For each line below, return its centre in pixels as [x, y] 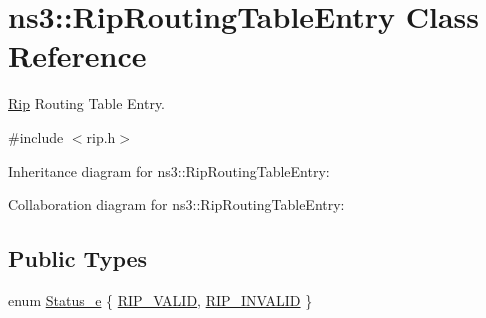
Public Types [78, 258]
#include [36, 136]
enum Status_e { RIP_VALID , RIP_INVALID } [160, 299]
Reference [77, 55]
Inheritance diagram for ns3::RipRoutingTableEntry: [169, 170]
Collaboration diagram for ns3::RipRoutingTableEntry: [176, 204]
